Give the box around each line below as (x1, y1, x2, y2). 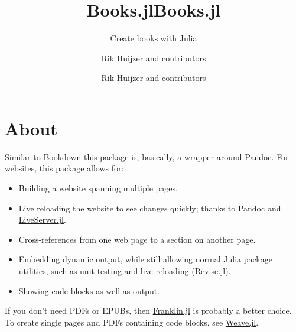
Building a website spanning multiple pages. (18, 182, 178, 194)
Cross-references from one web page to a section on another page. (18, 233, 256, 245)
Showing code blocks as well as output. (18, 284, 160, 297)
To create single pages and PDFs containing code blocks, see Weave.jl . (5, 315, 259, 328)
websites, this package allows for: (5, 162, 124, 174)
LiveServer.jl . (18, 213, 66, 226)
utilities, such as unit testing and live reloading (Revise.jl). (18, 265, 231, 276)
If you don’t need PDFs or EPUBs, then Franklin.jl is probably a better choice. (5, 304, 292, 317)
